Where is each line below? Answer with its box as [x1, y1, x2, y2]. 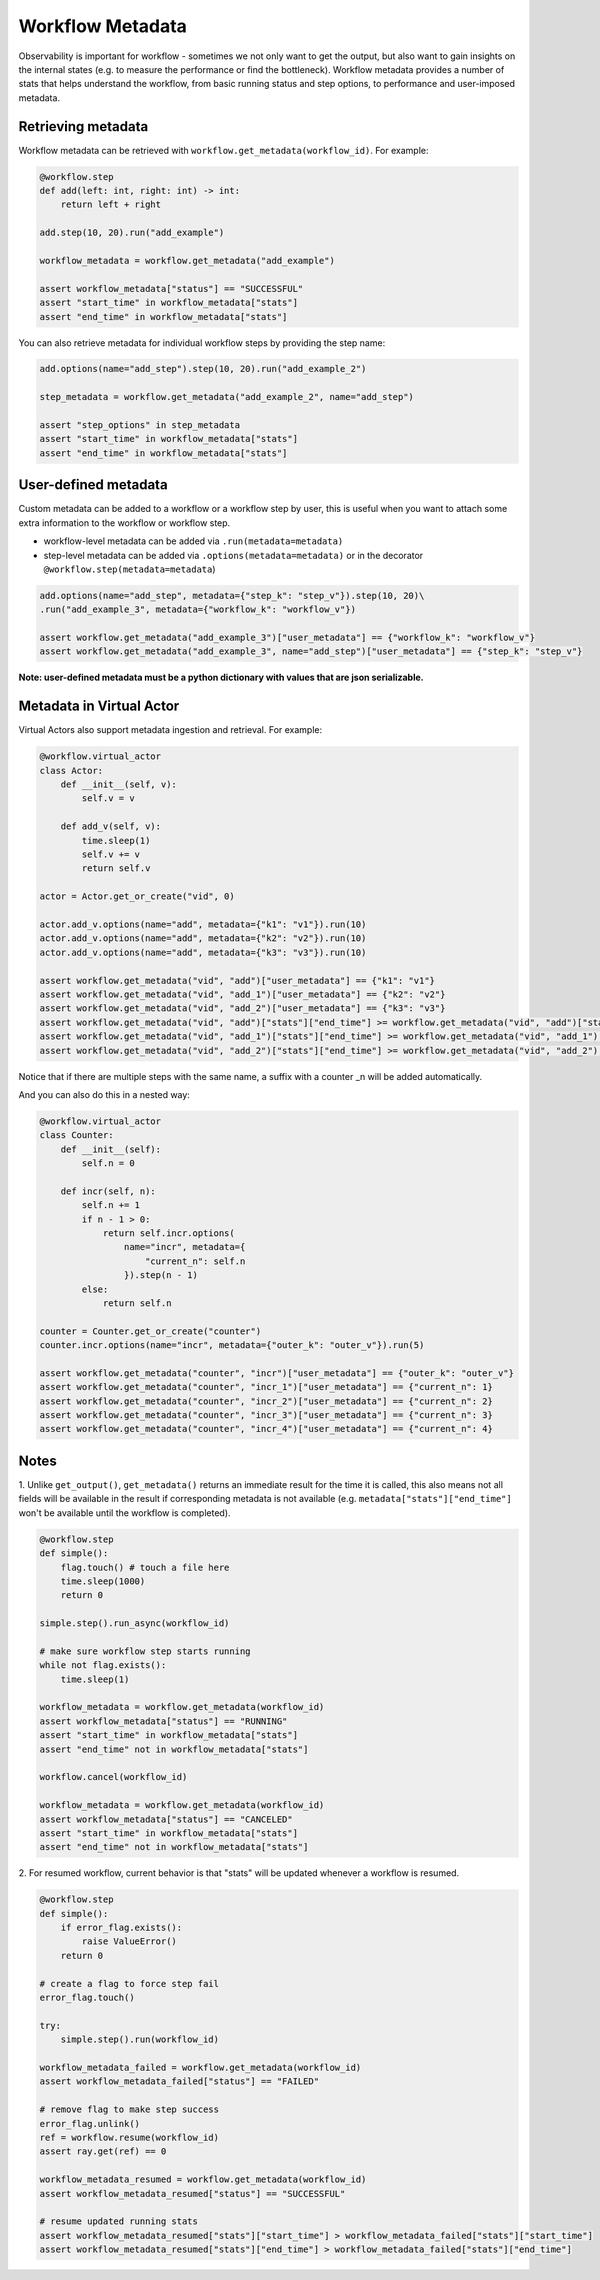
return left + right [60, 199, 162, 210]
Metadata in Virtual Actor [18, 698, 180, 715]
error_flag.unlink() [39, 2118, 140, 2129]
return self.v [81, 863, 151, 874]
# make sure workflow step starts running [39, 1645, 251, 1657]
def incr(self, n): [60, 1185, 157, 1197]
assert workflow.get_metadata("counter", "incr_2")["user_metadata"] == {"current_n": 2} [39, 1395, 494, 1407]
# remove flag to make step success [39, 2104, 220, 2115]
